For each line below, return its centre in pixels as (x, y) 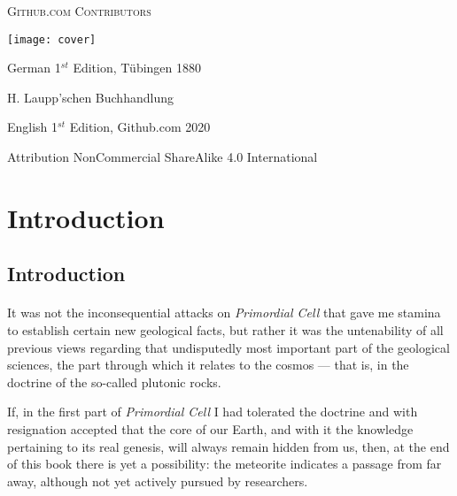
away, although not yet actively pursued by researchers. (158, 481)
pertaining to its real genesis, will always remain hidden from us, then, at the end (228, 446)
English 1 (33, 127)
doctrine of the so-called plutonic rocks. (114, 382)
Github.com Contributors (79, 11)
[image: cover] (52, 39)
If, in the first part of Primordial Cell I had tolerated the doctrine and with (213, 412)
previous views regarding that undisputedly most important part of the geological (228, 347)
